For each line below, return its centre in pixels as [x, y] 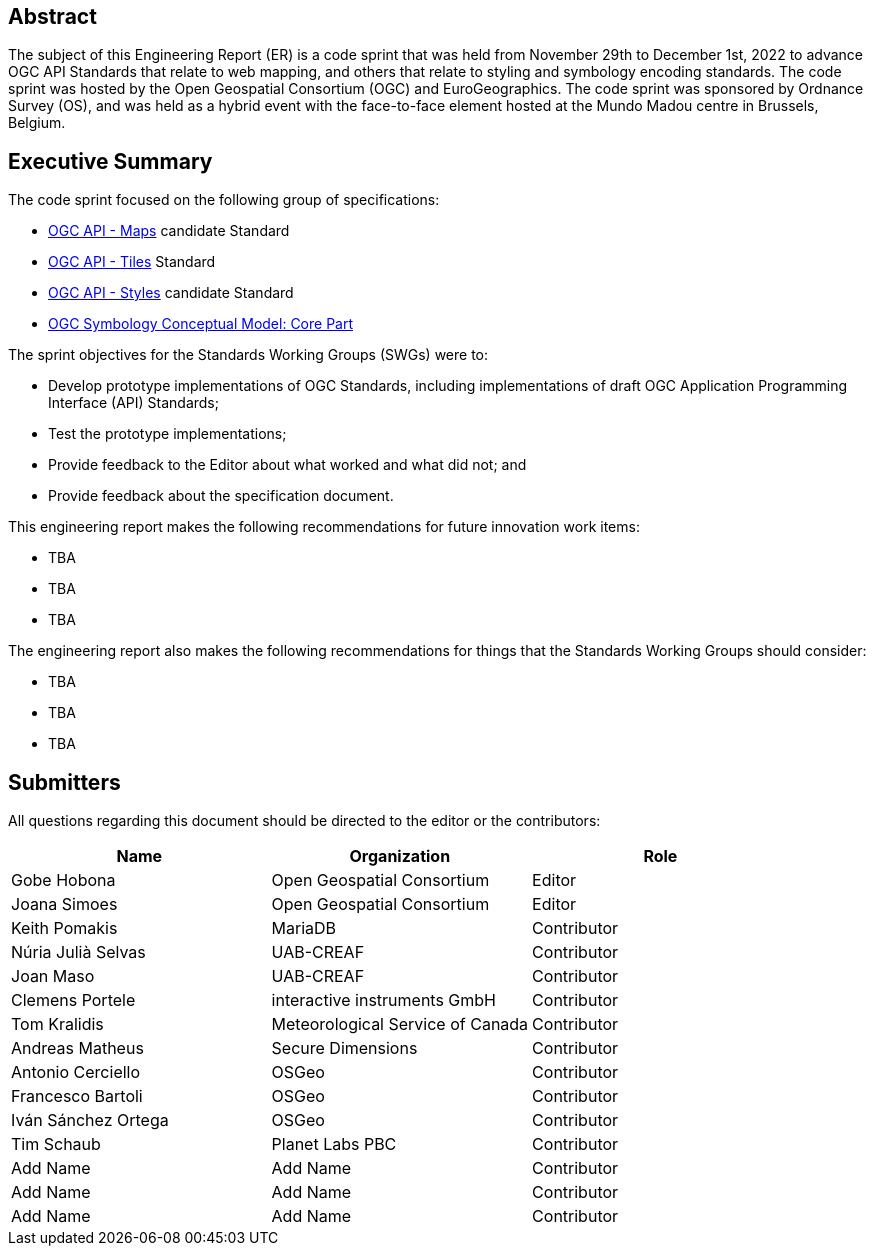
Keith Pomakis [64, 928]
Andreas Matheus [77, 1048]
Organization [400, 856]
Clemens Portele [73, 1000]
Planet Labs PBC [334, 1144]
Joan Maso [53, 976]
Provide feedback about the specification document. [221, 496]
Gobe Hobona [63, 880]
